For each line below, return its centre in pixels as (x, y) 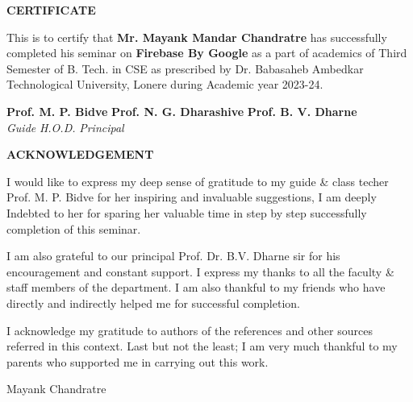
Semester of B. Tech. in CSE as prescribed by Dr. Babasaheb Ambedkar (185, 68)
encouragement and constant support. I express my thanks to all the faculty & (200, 271)
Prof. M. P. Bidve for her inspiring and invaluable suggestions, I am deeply (192, 197)
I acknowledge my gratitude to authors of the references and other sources (190, 330)
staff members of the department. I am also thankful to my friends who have (196, 287)
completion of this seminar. (74, 228)
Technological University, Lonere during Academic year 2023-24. (165, 84)
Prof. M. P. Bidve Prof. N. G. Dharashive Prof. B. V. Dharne (182, 111)
